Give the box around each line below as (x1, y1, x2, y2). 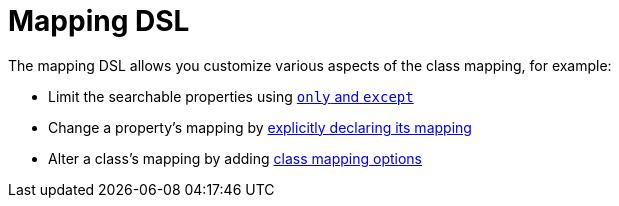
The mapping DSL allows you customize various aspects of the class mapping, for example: (8, 56, 612, 74)
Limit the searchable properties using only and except (48, 87, 414, 105)
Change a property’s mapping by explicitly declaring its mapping (48, 118, 472, 136)
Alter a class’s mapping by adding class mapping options (48, 149, 422, 167)
